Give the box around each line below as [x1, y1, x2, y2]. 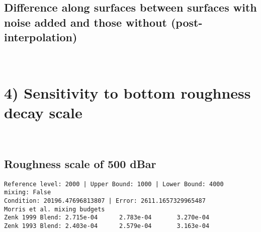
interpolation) [4, 29, 77, 45]
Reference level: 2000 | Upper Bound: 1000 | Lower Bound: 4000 [4, 180, 224, 188]
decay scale [4, 102, 82, 122]
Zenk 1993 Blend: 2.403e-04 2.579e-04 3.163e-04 [4, 222, 210, 229]
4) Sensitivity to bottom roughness [4, 82, 251, 103]
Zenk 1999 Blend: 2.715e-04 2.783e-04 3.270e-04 [4, 214, 210, 221]
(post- [170, 14, 203, 30]
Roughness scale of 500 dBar [4, 156, 156, 171]
